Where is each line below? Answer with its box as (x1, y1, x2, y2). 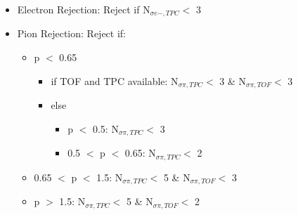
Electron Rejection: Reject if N (17, 2, 150, 16)
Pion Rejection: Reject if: (17, 26, 126, 41)
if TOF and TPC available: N (51, 73, 179, 88)
